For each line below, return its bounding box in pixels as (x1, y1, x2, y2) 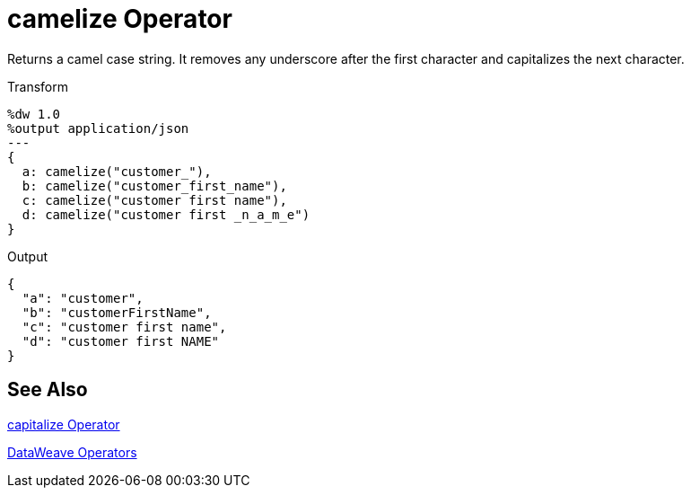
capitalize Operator (7, 416, 120, 432)
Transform (7, 78, 68, 94)
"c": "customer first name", (22, 319, 227, 334)
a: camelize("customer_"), (22, 164, 212, 179)
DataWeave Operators (7, 444, 137, 460)
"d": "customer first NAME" (22, 333, 220, 349)
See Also (7, 378, 88, 402)
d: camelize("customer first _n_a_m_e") (22, 207, 311, 222)
